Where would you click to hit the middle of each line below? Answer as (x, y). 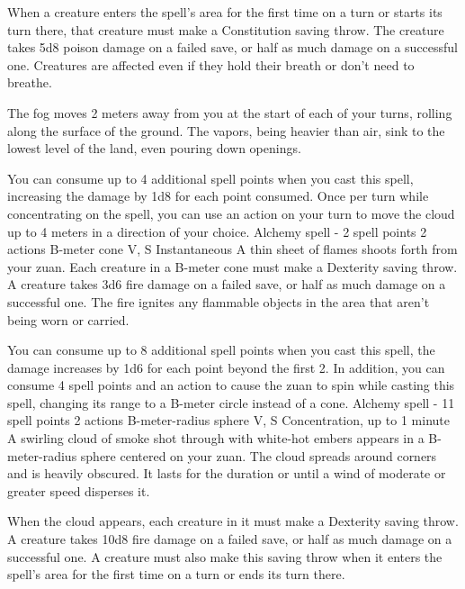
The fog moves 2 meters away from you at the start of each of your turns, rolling (230, 112)
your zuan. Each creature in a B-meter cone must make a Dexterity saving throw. (232, 266)
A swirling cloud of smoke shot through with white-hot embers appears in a (216, 438)
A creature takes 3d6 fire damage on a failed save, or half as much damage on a (227, 284)
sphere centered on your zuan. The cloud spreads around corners (259, 455)
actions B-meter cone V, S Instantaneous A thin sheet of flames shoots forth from (232, 249)
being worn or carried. (68, 319)
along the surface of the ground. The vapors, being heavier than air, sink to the (226, 130)
